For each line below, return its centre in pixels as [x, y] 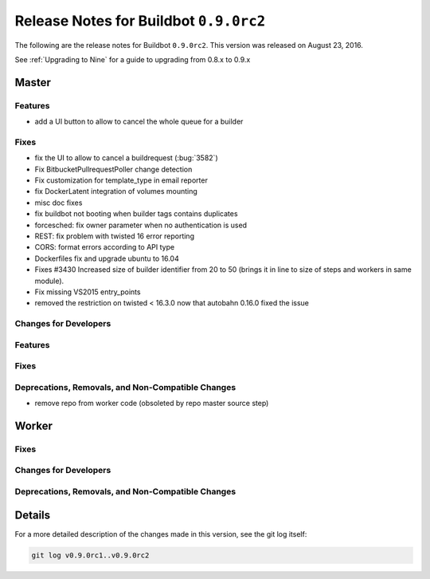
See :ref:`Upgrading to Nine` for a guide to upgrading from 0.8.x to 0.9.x [133, 59]
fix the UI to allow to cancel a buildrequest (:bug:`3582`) [126, 158]
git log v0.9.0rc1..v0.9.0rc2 [90, 555]
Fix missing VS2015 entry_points [88, 292]
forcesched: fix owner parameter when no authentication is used [141, 225]
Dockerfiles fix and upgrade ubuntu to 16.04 [107, 258]
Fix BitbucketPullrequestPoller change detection [113, 169]
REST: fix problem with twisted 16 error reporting [115, 236]
